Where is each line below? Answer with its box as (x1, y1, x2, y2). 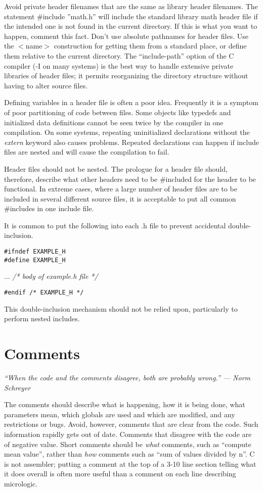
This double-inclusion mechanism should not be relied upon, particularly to (4, 303, 238, 314)
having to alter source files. (4, 80, 88, 90)
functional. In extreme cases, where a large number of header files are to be (4, 183, 237, 194)
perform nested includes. (4, 313, 80, 324)
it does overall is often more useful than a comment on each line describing (4, 468, 236, 479)
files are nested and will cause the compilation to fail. (4, 146, 169, 157)
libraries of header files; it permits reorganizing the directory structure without (4, 70, 248, 81)
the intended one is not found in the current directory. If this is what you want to (4, 21, 257, 31)
